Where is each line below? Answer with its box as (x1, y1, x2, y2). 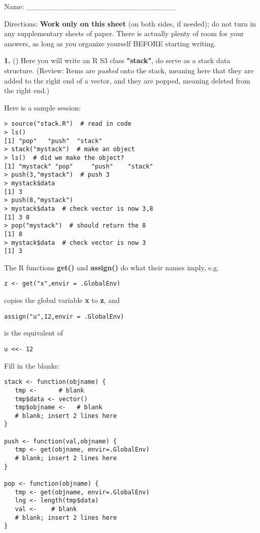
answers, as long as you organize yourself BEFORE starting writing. (4, 38, 216, 48)
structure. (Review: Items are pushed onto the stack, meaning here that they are (4, 65, 254, 75)
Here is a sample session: (4, 102, 81, 113)
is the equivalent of (4, 327, 63, 338)
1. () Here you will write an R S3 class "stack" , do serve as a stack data (4, 55, 231, 66)
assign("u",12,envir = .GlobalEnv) (4, 313, 124, 320)
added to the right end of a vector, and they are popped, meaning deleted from (4, 75, 250, 86)
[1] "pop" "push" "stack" (4, 137, 103, 145)
